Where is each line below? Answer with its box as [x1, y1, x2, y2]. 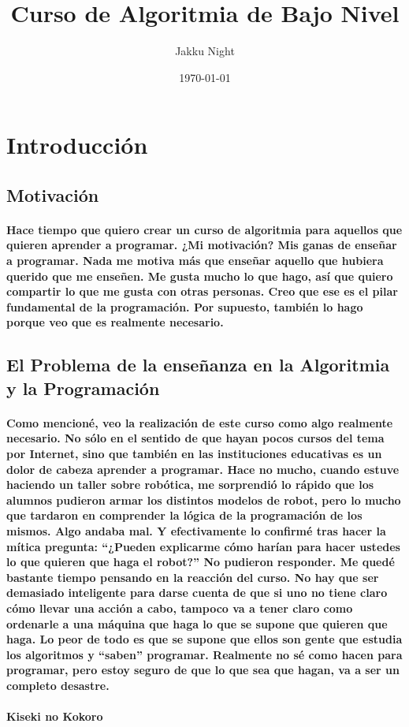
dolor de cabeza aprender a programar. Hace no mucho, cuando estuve [6, 460, 400, 477]
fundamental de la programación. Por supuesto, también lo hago [6, 298, 363, 315]
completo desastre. [6, 677, 110, 693]
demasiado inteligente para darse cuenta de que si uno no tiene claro [6, 584, 388, 601]
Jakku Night [175, 43, 235, 59]
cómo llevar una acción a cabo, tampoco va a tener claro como [6, 599, 353, 616]
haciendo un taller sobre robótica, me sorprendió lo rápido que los [6, 476, 374, 493]
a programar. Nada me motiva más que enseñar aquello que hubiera [6, 252, 384, 269]
